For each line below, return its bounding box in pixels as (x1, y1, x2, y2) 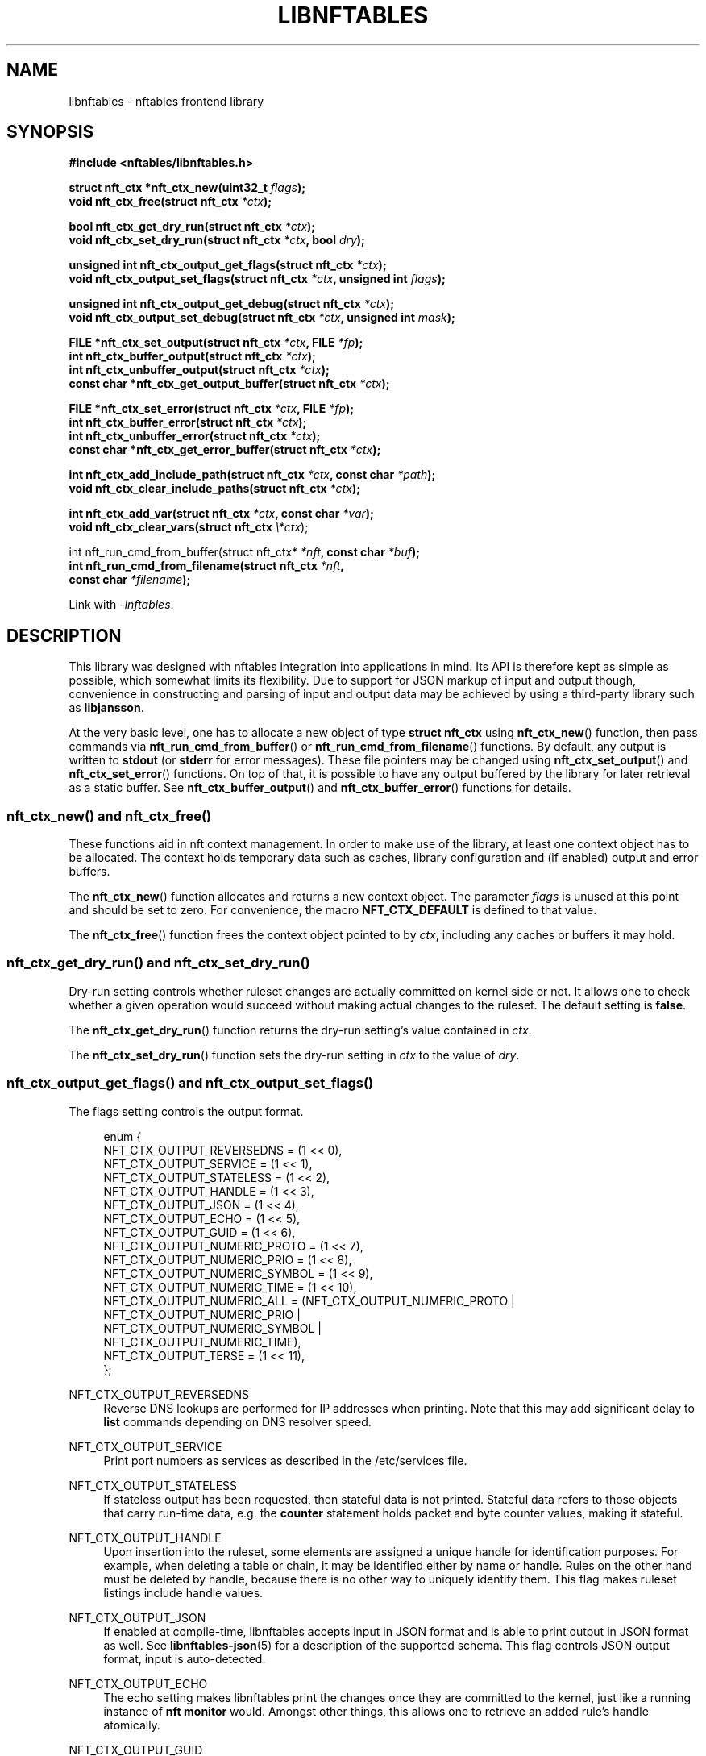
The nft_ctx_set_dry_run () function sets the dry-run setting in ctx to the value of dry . (69, 1047, 520, 1062)
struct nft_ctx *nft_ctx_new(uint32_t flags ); (69, 181, 306, 195)
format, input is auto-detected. (103, 1651, 266, 1666)
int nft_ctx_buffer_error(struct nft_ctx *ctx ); (69, 415, 307, 430)
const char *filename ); (69, 572, 191, 587)
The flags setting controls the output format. (69, 1104, 304, 1118)
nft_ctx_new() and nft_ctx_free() (6, 807, 212, 824)
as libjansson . (69, 701, 144, 715)
